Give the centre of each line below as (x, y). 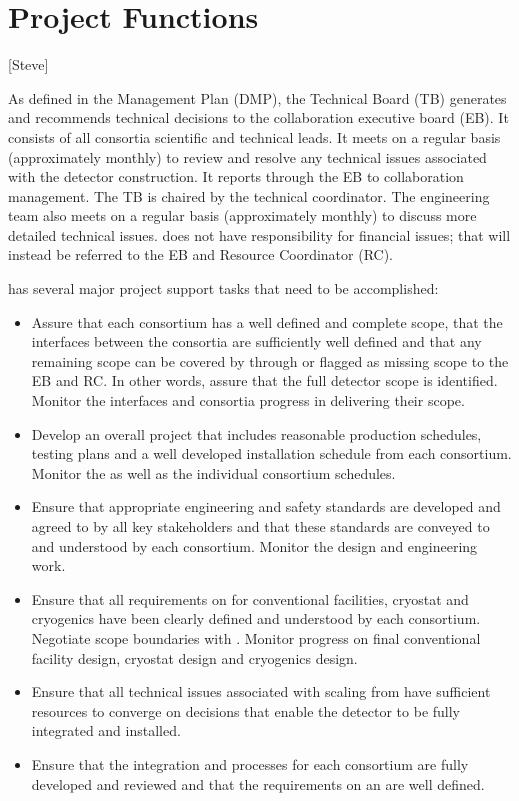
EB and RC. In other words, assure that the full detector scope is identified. (264, 380)
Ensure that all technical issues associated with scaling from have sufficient (261, 691)
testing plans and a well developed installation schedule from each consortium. (271, 453)
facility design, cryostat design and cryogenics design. (194, 657)
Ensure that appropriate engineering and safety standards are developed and (266, 506)
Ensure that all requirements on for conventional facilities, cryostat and (250, 598)
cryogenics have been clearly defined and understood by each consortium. (256, 618)
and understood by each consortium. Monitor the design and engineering (254, 545)
